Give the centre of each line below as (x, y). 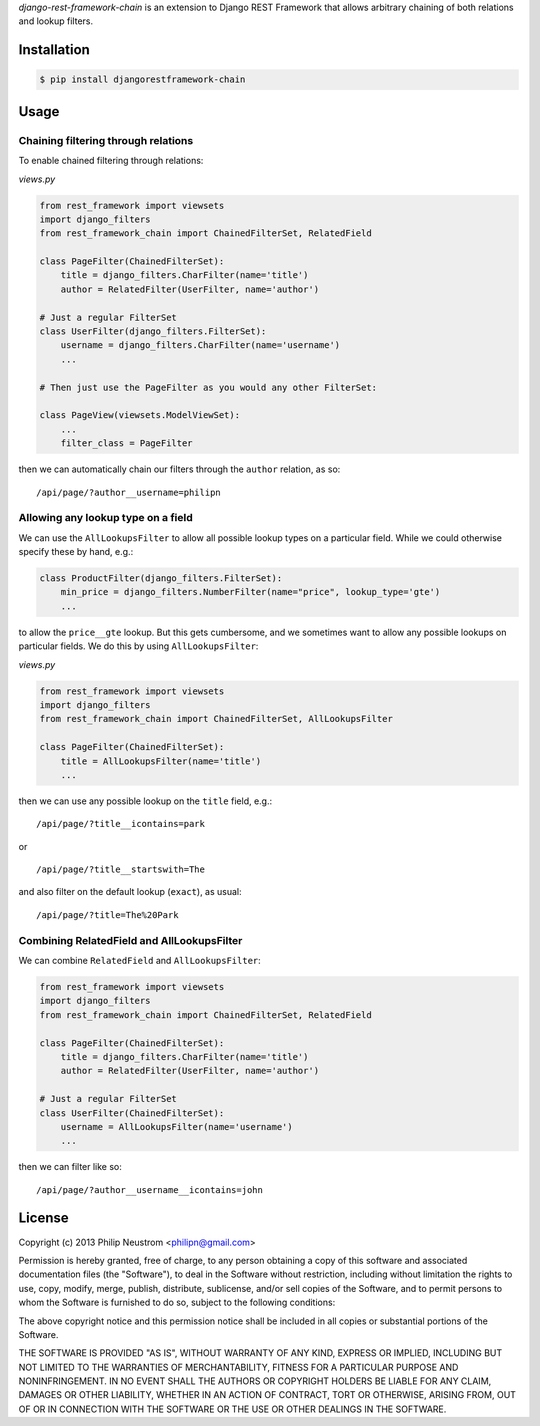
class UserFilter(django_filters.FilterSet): (153, 331)
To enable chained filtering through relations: (111, 161)
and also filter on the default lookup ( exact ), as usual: (130, 892)
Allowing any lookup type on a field (106, 518)
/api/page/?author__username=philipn (129, 492)
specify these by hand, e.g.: (76, 552)
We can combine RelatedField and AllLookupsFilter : (140, 960)
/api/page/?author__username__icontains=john (150, 1189)
